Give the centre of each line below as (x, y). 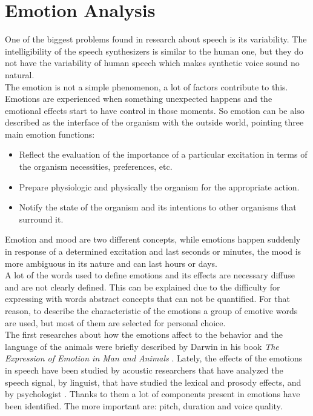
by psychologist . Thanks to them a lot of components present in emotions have (153, 394)
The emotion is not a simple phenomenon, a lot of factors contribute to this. (147, 86)
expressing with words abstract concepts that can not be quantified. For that (147, 299)
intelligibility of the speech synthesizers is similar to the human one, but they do (154, 51)
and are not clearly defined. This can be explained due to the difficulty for (143, 287)
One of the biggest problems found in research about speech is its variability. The (156, 39)
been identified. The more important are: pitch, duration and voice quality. (144, 405)
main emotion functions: (50, 134)
